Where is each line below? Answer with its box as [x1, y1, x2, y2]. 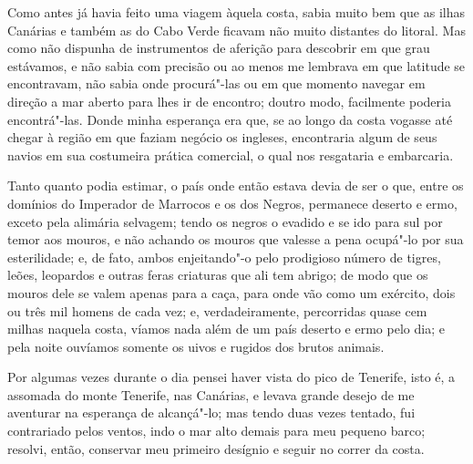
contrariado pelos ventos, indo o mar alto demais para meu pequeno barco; [7, 421, 426, 440]
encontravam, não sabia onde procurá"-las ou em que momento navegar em [7, 74, 426, 93]
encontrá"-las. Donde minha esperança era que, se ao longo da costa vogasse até [7, 109, 453, 129]
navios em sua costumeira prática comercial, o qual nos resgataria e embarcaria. [7, 145, 454, 164]
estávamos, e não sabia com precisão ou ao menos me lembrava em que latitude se [7, 56, 466, 75]
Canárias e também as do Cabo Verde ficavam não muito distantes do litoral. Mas [7, 20, 466, 39]
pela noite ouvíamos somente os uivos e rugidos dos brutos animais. [7, 336, 385, 356]
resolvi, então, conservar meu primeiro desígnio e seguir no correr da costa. [7, 438, 425, 458]
